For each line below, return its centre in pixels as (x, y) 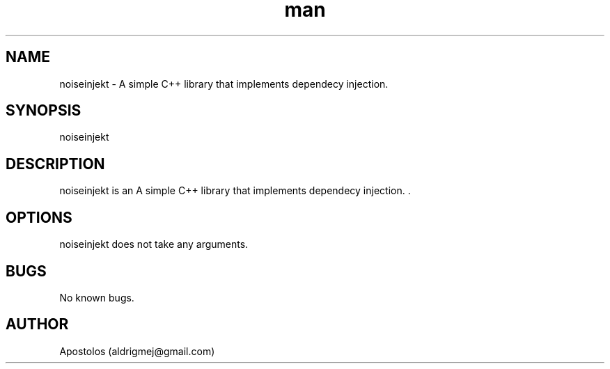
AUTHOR (37, 324)
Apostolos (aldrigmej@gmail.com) (137, 351)
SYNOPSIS (44, 111)
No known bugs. (97, 297)
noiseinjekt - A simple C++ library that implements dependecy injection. (224, 84)
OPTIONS (39, 217)
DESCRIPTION (55, 164)
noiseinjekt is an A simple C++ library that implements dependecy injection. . (235, 191)
